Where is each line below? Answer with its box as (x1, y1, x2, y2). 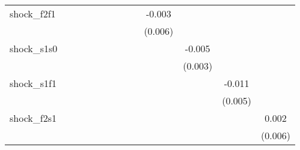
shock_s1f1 (10, 76, 57, 90)
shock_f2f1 (10, 7, 56, 20)
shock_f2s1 (10, 111, 57, 125)
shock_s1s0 (10, 41, 58, 55)
